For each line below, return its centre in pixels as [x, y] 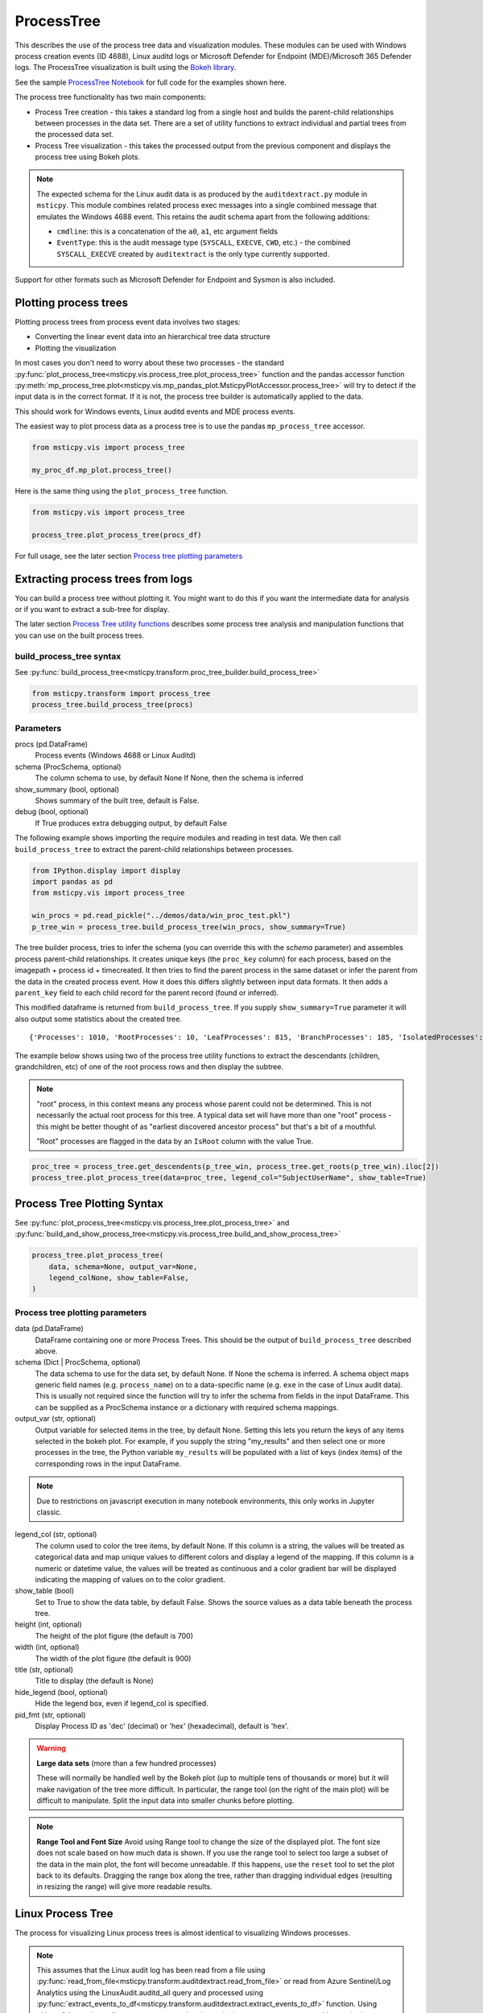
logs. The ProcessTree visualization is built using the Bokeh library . [126, 68]
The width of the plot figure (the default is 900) [113, 1658]
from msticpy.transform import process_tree [121, 693]
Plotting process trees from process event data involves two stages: [128, 322]
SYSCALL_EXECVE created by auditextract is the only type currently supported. [193, 254]
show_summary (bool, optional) [67, 789]
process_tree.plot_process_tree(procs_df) [117, 535]
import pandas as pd [72, 881]
